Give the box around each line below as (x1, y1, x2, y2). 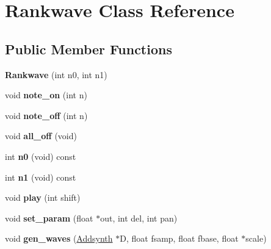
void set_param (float (5, 211, 93, 224)
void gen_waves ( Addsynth (5, 232, 113, 245)
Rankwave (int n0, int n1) (5, 68, 107, 81)
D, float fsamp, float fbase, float (120, 232, 239, 245)
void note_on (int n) (5, 88, 87, 101)
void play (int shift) (5, 191, 81, 204)
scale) (245, 232, 267, 245)
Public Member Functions (5, 39, 172, 58)
